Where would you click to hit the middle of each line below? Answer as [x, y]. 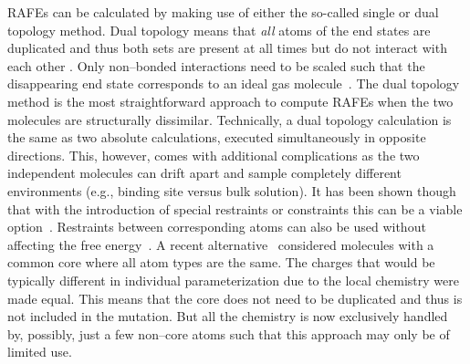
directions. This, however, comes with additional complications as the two [214, 155]
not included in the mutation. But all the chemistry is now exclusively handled [228, 316]
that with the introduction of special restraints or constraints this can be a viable [235, 208]
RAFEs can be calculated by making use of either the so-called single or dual [223, 12]
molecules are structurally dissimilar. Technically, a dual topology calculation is [230, 119]
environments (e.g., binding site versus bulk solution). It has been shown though [232, 190]
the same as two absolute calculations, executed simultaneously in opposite [217, 137]
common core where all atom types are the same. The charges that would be [221, 262]
